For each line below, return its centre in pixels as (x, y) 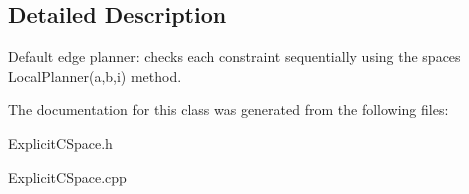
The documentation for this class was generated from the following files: (228, 109)
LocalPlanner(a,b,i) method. (95, 75)
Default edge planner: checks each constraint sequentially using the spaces (234, 56)
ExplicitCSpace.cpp (67, 176)
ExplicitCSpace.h (60, 142)
